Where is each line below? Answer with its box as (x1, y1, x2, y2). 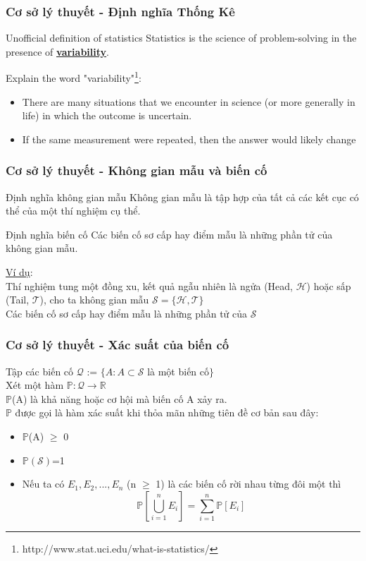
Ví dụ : (6, 265, 33, 279)
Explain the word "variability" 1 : (6, 68, 141, 85)
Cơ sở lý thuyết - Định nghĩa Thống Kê (6, 2, 235, 20)
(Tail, (6, 292, 30, 307)
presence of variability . (6, 44, 109, 59)
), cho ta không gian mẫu (39, 292, 149, 307)
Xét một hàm (6, 378, 64, 392)
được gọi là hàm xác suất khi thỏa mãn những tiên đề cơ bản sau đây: (15, 405, 319, 420)
